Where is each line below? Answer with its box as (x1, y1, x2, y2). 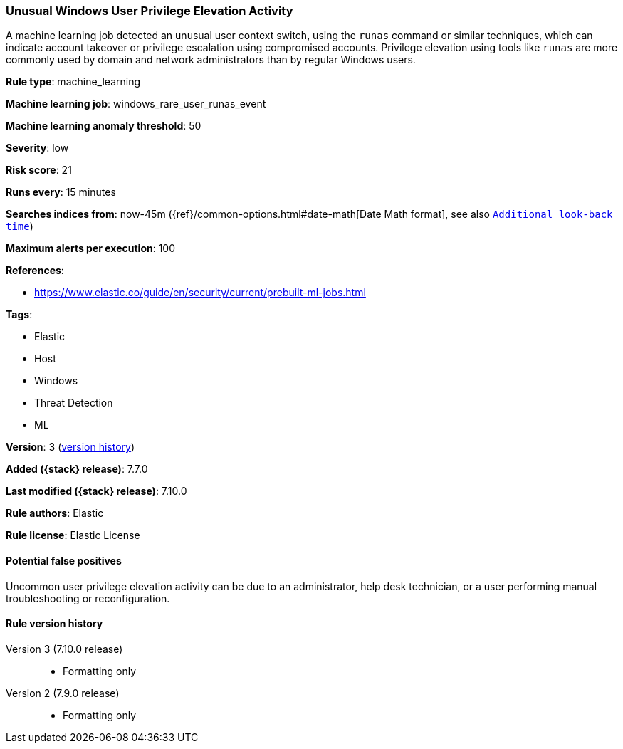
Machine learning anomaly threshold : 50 (6, 120, 201, 132)
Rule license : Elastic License (6, 529, 140, 542)
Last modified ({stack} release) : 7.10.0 (6, 485, 187, 498)
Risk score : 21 (6, 164, 72, 177)
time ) (6, 220, 33, 233)
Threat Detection (34, 397, 113, 409)
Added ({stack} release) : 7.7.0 (6, 463, 148, 476)
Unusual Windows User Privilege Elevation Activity (6, 4, 293, 18)
